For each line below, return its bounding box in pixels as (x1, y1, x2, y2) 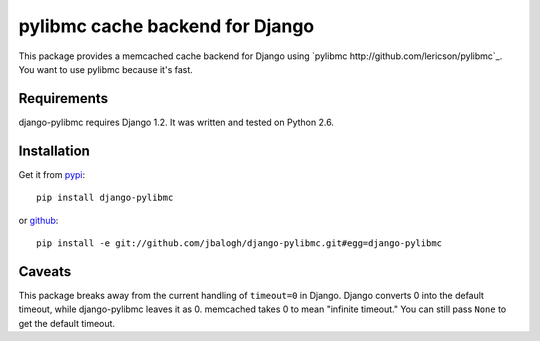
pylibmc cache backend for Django (18, 15, 315, 37)
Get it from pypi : (18, 168, 86, 180)
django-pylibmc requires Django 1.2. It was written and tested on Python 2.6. (18, 116, 335, 128)
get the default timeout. (18, 317, 115, 329)
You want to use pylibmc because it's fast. (18, 63, 194, 75)
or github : (18, 214, 59, 226)
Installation (18, 142, 90, 159)
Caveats (18, 263, 72, 280)
